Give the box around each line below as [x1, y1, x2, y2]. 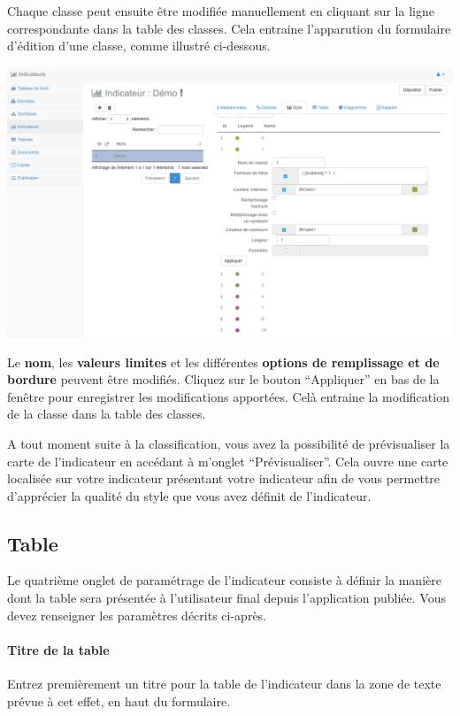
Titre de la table [7, 640, 110, 658]
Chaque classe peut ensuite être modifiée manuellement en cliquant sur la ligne [7, 2, 434, 19]
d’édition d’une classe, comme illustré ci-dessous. [7, 36, 271, 55]
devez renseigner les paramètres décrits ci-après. [7, 605, 267, 624]
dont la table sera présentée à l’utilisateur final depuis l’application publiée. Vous [7, 589, 446, 607]
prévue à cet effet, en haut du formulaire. [7, 691, 231, 710]
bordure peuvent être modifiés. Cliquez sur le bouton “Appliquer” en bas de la [7, 370, 440, 389]
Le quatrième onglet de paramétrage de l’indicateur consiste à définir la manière [7, 571, 441, 589]
